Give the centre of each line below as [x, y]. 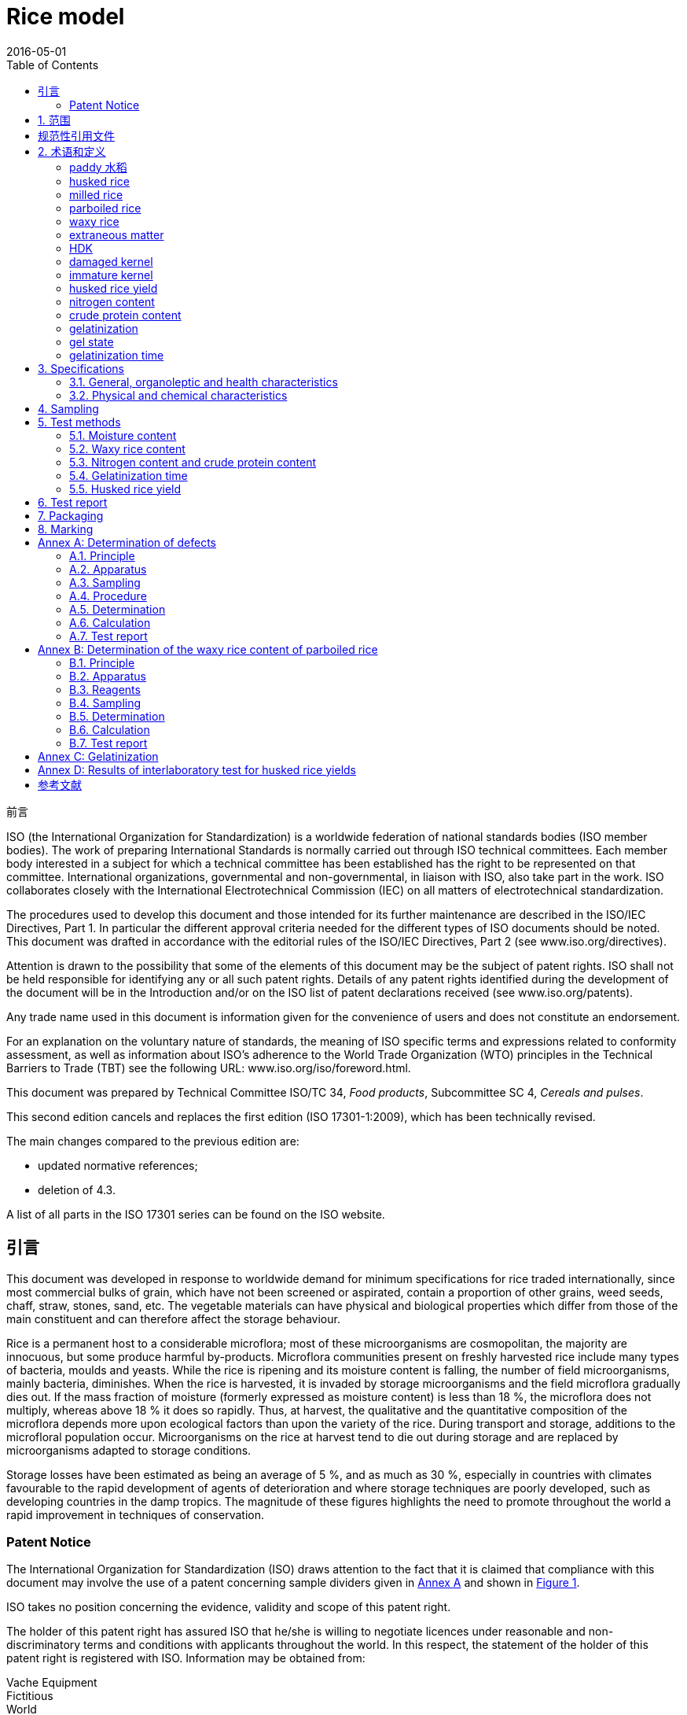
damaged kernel [111, 261]
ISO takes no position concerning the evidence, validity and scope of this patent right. [229, 1607]
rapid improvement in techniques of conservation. [135, 1514]
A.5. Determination [118, 609]
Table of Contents [53, 65]
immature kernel [111, 275]
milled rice [96, 194]
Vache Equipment [52, 1683]
